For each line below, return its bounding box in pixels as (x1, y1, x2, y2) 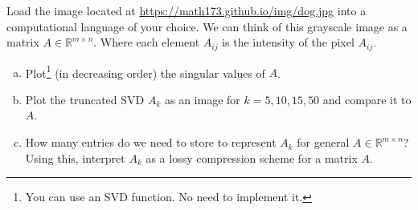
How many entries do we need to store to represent (25, 134, 277, 151)
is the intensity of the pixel (222, 34, 354, 50)
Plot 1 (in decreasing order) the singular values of (25, 62, 265, 81)
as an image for (164, 91, 240, 107)
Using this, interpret (25, 149, 125, 166)
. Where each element (93, 34, 200, 50)
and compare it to (322, 91, 412, 107)
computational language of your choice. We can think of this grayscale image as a (6, 18, 408, 34)
